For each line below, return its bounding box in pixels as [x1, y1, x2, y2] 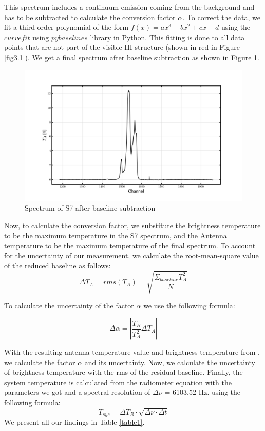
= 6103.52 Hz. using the [164, 387, 241, 398]
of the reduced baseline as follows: [4, 260, 111, 271]
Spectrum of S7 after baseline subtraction [25, 202, 156, 213]
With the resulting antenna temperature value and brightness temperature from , [4, 347, 260, 357]
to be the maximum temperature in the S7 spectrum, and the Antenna [4, 230, 227, 240]
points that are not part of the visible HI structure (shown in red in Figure [4, 42, 240, 53]
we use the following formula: [143, 300, 235, 311]
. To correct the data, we [182, 11, 260, 22]
